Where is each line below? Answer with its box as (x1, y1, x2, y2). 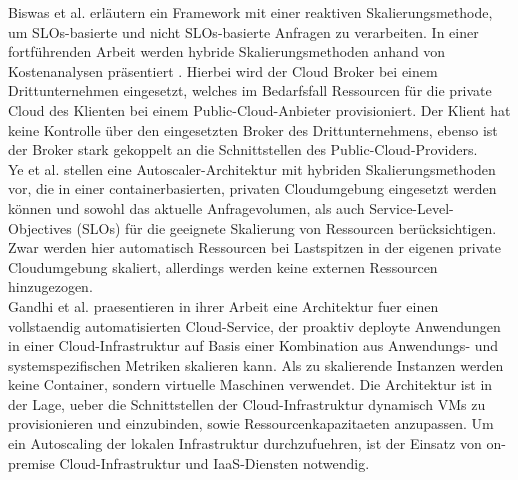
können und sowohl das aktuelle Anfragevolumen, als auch (8, 197, 365, 218)
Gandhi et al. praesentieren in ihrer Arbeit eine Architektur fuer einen (8, 295, 439, 316)
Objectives (8, 217, 72, 238)
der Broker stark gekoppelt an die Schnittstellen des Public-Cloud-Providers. (8, 139, 478, 160)
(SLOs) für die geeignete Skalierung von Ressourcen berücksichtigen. (76, 217, 497, 238)
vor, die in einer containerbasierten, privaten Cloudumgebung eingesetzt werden (8, 178, 497, 199)
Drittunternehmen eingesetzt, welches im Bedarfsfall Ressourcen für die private (8, 80, 492, 101)
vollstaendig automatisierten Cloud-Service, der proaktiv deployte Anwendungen (8, 315, 501, 336)
